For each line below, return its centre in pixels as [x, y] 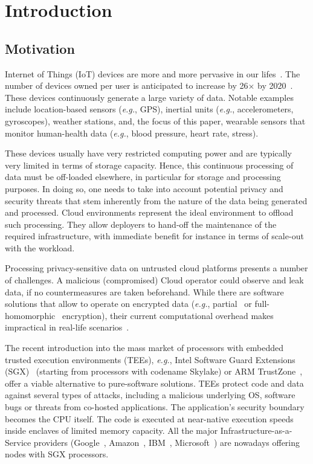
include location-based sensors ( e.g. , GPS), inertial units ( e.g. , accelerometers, [149, 109]
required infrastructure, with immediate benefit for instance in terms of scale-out [154, 236]
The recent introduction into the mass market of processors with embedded [144, 348]
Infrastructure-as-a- [256, 430]
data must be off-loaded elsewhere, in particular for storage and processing [143, 177]
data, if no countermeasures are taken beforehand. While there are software [144, 292]
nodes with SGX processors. [57, 454]
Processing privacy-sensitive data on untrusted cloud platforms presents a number [156, 268]
